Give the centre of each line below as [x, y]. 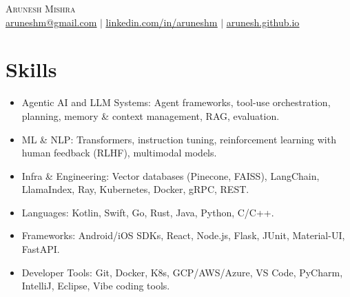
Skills [31, 69]
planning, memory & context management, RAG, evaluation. [151, 115]
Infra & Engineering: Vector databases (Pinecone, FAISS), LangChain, [171, 175]
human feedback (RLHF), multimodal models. [119, 153]
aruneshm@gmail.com [51, 22]
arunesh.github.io [263, 22]
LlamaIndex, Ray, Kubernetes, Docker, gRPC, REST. [135, 189]
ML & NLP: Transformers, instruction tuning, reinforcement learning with [179, 139]
